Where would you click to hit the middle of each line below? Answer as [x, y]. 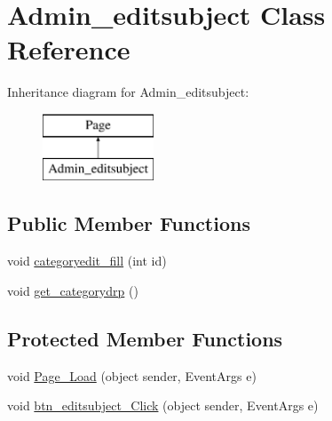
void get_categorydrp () [73, 290]
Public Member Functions [129, 223]
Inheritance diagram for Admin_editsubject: [128, 92]
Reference [69, 49]
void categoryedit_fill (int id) [87, 261]
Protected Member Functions [145, 338]
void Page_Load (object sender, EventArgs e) [132, 375]
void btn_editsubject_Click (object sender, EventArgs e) [163, 405]
